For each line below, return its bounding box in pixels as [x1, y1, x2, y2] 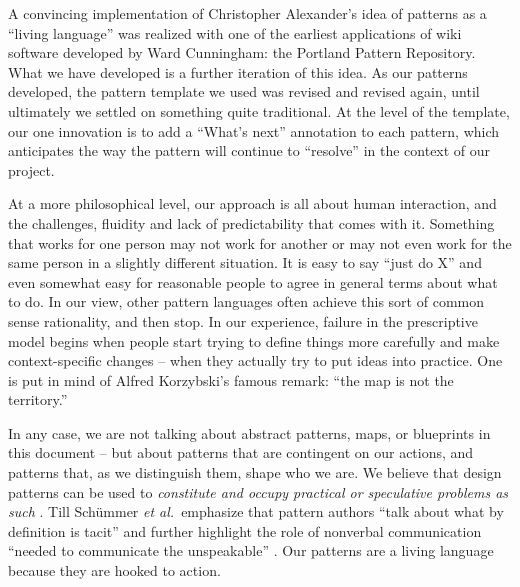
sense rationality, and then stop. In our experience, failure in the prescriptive [8, 310, 478, 331]
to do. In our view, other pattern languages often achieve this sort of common [8, 291, 484, 312]
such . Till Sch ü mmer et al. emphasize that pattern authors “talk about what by [8, 501, 504, 522]
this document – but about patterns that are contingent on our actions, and [8, 442, 474, 463]
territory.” [8, 389, 68, 410]
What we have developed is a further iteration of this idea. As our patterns [8, 61, 468, 82]
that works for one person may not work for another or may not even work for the [8, 232, 512, 253]
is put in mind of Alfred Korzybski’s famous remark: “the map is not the [8, 369, 454, 390]
